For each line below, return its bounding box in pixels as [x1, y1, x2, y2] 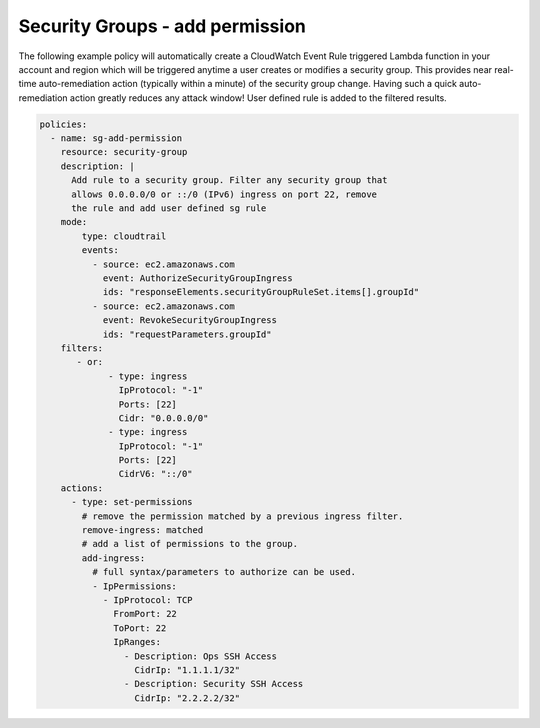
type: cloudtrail [81, 230, 167, 242]
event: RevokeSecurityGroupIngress [102, 315, 277, 326]
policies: [39, 118, 88, 130]
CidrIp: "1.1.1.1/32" [134, 664, 240, 675]
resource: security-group [60, 146, 188, 158]
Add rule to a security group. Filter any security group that [71, 175, 388, 186]
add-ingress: [81, 552, 146, 564]
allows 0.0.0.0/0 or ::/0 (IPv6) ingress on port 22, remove [71, 188, 378, 200]
